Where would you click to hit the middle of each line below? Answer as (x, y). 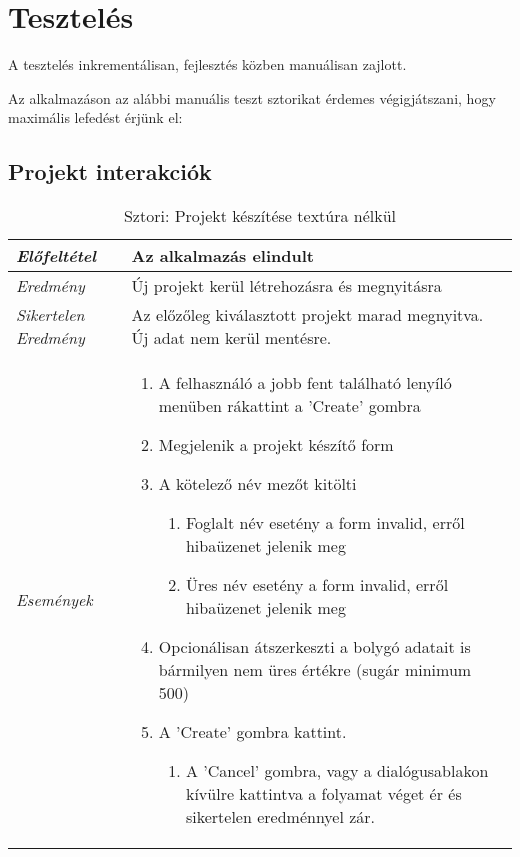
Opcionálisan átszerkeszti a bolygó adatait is (314, 647)
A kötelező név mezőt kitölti (257, 484)
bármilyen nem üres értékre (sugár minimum (315, 670)
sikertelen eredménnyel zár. (280, 817)
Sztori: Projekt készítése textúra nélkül (260, 216)
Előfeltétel (56, 256)
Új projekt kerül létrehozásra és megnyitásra (286, 286)
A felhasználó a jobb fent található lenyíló (305, 383)
